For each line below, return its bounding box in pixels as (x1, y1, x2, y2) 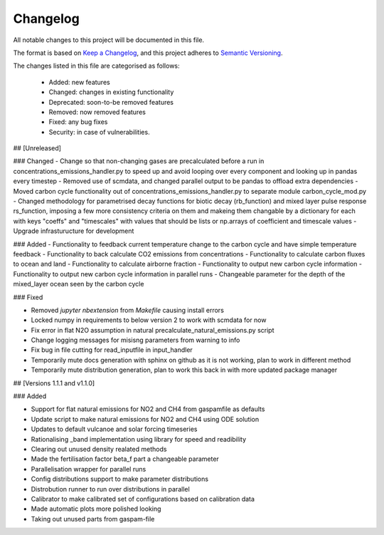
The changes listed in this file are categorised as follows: (13, 61, 181, 71)
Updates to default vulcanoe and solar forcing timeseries (31, 425, 198, 434)
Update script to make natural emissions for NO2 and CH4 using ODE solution (31, 415, 260, 423)
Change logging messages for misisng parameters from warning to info (31, 336, 240, 345)
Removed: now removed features (48, 108, 146, 116)
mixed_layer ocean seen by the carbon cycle (13, 280, 144, 289)
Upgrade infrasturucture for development (13, 227, 134, 235)
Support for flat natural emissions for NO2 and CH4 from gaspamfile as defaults (31, 405, 265, 413)
